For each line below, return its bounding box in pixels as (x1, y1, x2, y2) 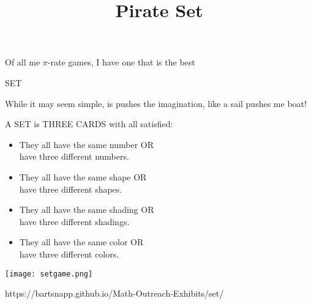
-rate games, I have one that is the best (47, 56, 195, 69)
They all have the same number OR (19, 138, 154, 150)
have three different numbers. (19, 150, 129, 163)
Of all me (5, 56, 40, 69)
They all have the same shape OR (19, 170, 147, 183)
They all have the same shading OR (19, 203, 154, 216)
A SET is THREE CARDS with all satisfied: (5, 117, 173, 130)
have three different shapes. (19, 182, 122, 195)
